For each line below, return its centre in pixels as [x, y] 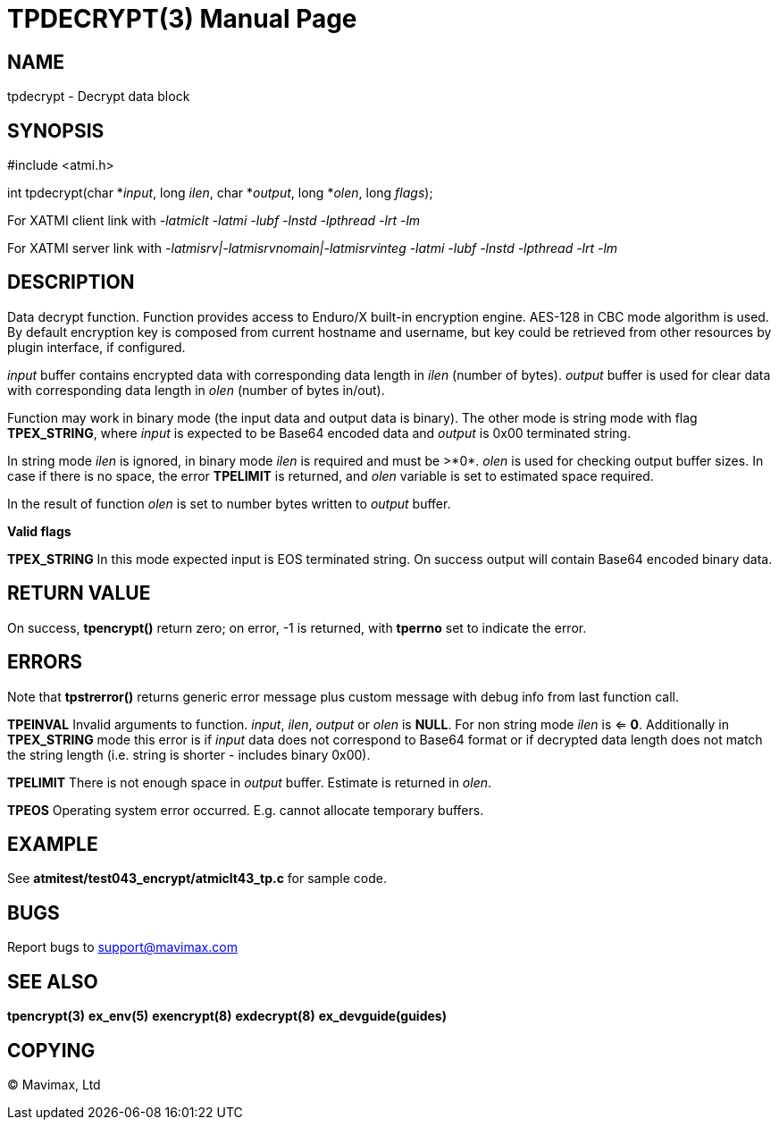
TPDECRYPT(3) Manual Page [182, 19]
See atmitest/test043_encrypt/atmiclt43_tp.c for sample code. [197, 879]
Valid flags [39, 531]
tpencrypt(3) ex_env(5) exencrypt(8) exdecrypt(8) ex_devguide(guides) [227, 1016]
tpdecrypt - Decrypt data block [99, 97]
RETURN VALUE [79, 593]
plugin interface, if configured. [96, 347]
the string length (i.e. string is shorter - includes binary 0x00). [189, 754]
